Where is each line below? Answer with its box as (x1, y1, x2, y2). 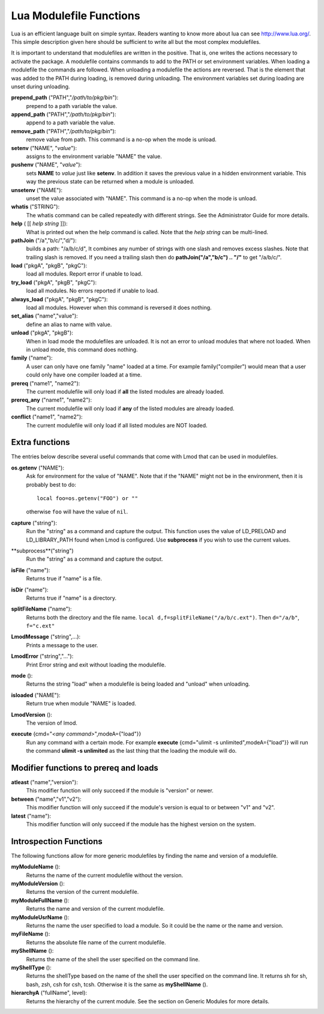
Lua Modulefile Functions (11, 9, 140, 22)
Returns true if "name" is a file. (26, 575, 102, 582)
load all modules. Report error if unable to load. (26, 270, 143, 277)
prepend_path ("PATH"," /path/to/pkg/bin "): (11, 94, 119, 101)
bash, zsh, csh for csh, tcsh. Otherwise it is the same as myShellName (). (26, 980, 208, 988)
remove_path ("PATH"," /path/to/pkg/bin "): (11, 127, 116, 134)
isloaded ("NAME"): (11, 691, 61, 699)
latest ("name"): (11, 812, 51, 819)
